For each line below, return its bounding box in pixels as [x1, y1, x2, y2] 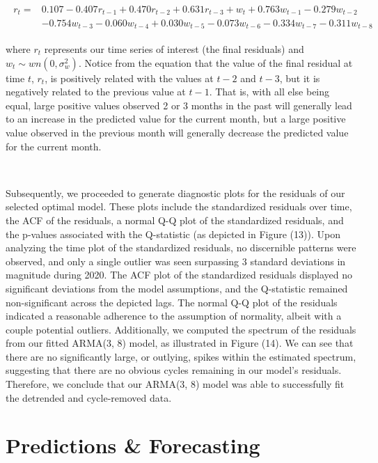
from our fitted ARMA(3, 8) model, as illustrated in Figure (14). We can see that [6, 336, 354, 350]
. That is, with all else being [209, 84, 330, 99]
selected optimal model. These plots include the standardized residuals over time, [6, 199, 352, 214]
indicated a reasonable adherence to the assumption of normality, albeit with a [6, 308, 342, 323]
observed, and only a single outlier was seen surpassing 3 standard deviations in [6, 253, 346, 268]
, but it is [279, 70, 320, 85]
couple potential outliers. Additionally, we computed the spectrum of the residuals [6, 322, 356, 336]
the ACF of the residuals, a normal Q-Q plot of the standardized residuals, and [6, 212, 344, 227]
